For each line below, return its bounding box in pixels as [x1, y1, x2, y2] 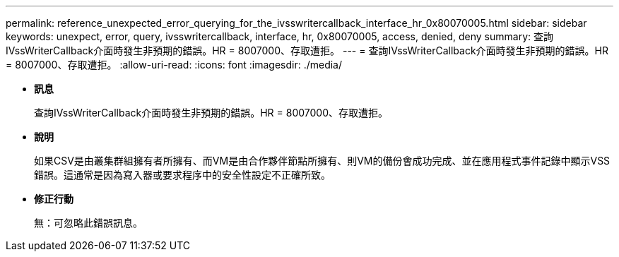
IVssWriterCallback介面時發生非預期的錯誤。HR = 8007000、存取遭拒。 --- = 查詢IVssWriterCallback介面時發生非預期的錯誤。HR [6, 44, 609, 56]
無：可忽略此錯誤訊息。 [34, 217, 143, 229]
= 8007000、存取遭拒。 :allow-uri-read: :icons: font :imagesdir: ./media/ [6, 59, 343, 71]
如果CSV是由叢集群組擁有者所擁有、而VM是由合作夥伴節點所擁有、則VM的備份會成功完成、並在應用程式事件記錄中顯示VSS [34, 155, 611, 167]
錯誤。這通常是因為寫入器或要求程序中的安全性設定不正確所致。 [34, 169, 331, 181]
